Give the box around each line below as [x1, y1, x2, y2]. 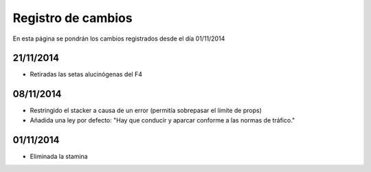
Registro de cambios [12, 10, 133, 25]
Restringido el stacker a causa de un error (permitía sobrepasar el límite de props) [30, 107, 262, 115]
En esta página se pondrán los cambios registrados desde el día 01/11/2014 [12, 34, 225, 43]
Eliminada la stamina [30, 152, 89, 160]
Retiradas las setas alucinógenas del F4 [30, 70, 142, 78]
